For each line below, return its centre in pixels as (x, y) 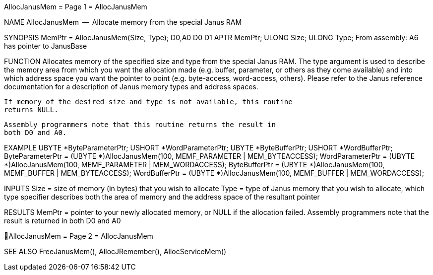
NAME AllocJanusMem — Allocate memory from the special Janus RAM (123, 22)
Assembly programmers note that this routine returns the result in (140, 125)
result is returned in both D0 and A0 (62, 221)
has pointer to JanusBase (46, 46)
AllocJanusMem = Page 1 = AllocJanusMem (76, 7)
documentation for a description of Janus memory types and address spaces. (131, 87)
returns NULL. (31, 110)
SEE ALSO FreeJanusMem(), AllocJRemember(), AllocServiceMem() (115, 251)
